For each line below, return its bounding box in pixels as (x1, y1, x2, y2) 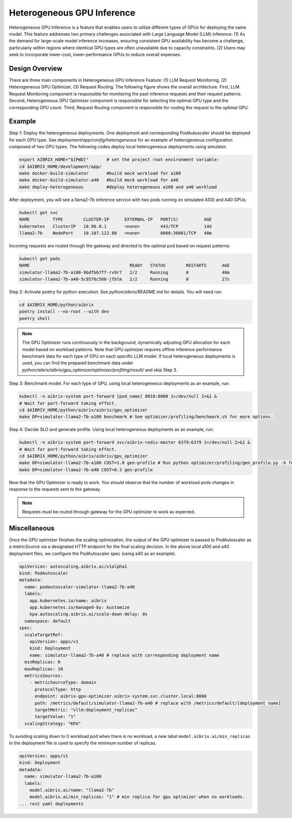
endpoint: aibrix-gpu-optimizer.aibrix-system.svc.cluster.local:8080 (35, 694, 207, 699)
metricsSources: (24, 673, 63, 678)
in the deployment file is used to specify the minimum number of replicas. (9, 740, 157, 746)
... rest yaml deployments (19, 801, 84, 806)
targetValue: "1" (35, 714, 76, 719)
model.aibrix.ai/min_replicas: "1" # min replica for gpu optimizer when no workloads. (29, 794, 245, 800)
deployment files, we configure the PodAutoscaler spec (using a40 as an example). (9, 551, 176, 556)
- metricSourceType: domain (29, 680, 97, 685)
